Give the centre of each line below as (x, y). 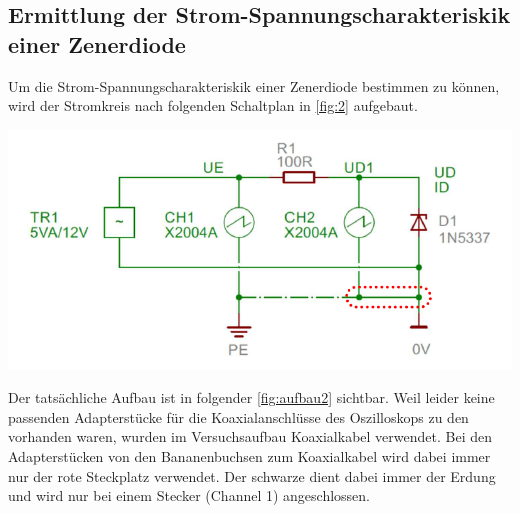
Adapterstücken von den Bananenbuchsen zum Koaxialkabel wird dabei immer (249, 455)
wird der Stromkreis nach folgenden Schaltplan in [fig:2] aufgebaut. (213, 105)
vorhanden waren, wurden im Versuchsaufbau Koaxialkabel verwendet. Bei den (250, 436)
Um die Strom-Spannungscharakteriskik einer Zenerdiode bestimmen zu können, (254, 85)
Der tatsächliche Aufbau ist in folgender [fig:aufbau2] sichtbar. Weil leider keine (251, 397)
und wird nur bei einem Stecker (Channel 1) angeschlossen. (189, 495)
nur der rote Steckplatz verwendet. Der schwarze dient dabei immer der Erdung (252, 475)
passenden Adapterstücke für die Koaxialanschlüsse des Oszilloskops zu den (238, 416)
